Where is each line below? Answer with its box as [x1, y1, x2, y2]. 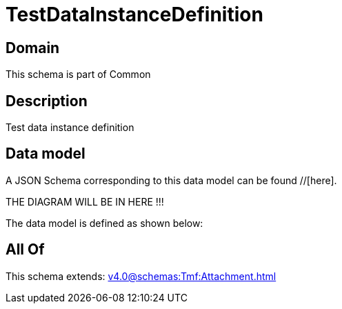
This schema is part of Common [6, 68, 151, 81]
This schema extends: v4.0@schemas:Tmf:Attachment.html [6, 270, 276, 282]
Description [6, 92, 88, 110]
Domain [6, 39, 60, 57]
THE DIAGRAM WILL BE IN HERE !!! [6, 195, 164, 208]
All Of [6, 241, 45, 259]
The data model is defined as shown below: [6, 217, 203, 229]
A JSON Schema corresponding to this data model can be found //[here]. [6, 174, 337, 186]
